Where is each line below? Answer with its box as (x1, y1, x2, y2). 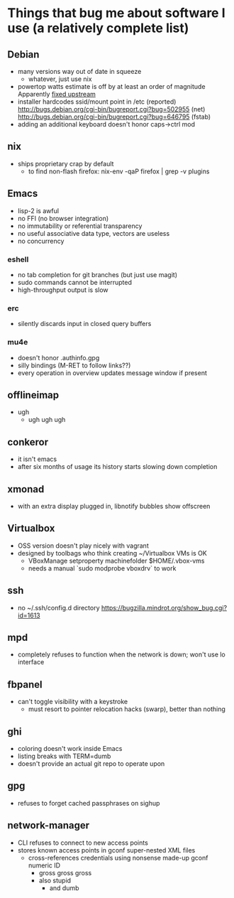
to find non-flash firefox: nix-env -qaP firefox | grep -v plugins (28, 167, 210, 175)
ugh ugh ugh (28, 416, 66, 424)
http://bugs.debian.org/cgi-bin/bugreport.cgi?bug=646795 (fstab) (17, 112, 211, 121)
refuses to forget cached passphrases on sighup (17, 799, 160, 807)
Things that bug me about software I (7, 5, 225, 21)
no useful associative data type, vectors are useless (17, 229, 170, 237)
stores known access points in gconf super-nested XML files (17, 845, 196, 854)
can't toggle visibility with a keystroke (17, 698, 128, 706)
